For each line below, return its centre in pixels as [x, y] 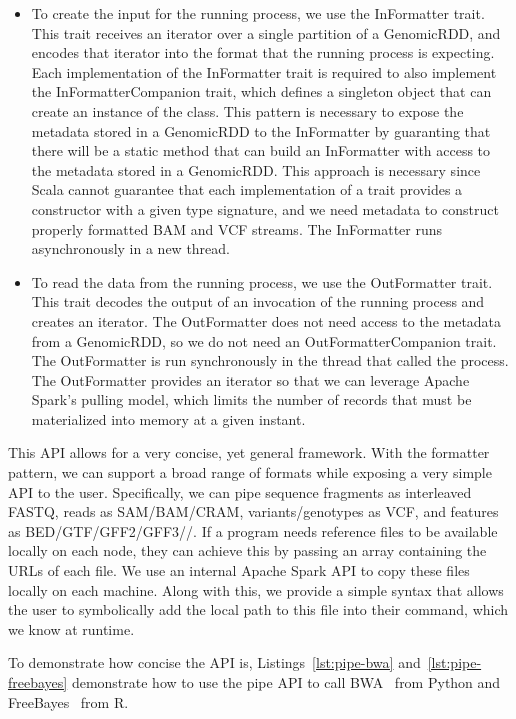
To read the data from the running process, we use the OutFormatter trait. [262, 281]
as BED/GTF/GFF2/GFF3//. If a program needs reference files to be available [253, 530]
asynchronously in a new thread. [130, 248]
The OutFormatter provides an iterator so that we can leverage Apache [250, 379]
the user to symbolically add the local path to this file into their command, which [258, 609]
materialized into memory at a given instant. [168, 418]
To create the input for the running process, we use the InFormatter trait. [258, 13]
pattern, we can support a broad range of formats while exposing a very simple [250, 472]
